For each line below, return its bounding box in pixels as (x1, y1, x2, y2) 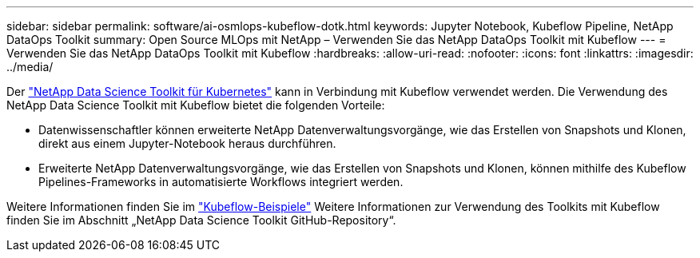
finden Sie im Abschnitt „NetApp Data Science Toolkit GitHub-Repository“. (6, 213, 396, 227)
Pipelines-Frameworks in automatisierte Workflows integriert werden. (38, 175, 404, 189)
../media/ (6, 60, 54, 73)
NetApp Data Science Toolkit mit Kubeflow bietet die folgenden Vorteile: (6, 98, 385, 112)
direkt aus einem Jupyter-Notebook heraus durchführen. (38, 137, 336, 150)
